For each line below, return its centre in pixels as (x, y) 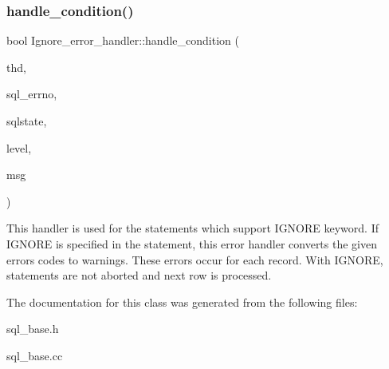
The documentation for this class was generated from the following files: (182, 302)
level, (19, 147)
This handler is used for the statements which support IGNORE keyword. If (193, 228)
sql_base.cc (35, 355)
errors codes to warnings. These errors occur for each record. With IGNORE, (195, 259)
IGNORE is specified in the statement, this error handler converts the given (192, 243)
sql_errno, (32, 94)
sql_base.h (33, 329)
